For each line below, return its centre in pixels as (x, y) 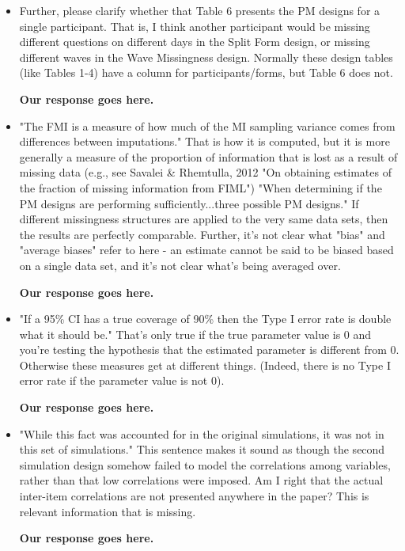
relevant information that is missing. (108, 511)
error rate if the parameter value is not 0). (122, 380)
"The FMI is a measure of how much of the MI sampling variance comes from (207, 125)
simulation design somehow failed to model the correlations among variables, (205, 464)
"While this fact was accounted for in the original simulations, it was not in (202, 433)
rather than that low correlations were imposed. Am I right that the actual (201, 480)
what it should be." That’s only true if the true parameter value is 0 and (195, 334)
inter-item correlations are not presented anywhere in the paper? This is (194, 496)
